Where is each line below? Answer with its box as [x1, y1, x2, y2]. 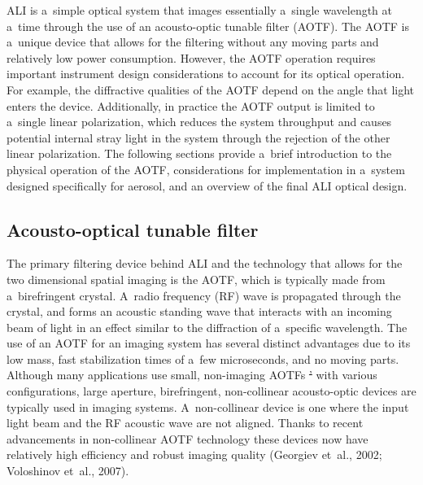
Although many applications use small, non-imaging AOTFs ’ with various [7, 366, 377, 383]
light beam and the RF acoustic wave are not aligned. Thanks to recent [7, 414, 364, 431]
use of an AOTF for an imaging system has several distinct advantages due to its [7, 334, 411, 352]
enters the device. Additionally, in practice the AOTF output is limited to [7, 97, 375, 114]
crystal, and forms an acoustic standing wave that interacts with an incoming [7, 303, 392, 320]
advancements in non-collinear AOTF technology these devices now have [7, 430, 368, 447]
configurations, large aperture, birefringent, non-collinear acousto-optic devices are [7, 382, 416, 400]
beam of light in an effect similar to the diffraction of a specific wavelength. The [7, 318, 408, 335]
